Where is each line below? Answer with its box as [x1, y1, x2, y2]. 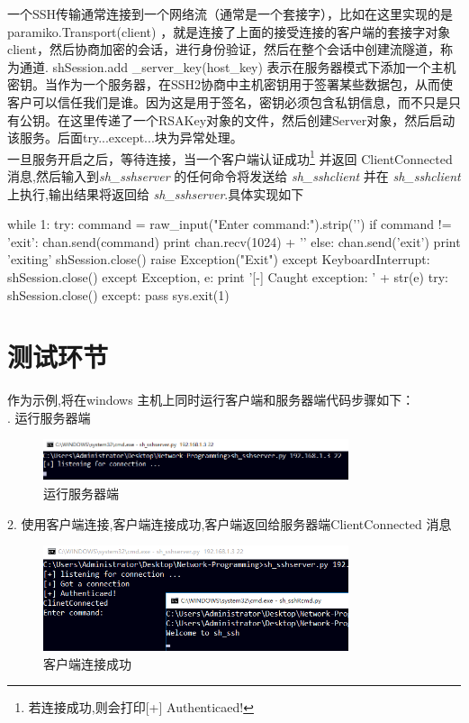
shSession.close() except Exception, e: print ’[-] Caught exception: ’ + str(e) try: [7, 267, 448, 286]
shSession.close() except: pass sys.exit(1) [7, 285, 230, 304]
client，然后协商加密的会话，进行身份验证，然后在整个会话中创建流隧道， [7, 40, 441, 59]
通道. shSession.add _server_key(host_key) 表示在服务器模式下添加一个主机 [19, 57, 456, 76]
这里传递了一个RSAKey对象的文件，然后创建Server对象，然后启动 [69, 110, 455, 129]
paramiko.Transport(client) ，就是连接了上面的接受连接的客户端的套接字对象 [7, 22, 451, 41]
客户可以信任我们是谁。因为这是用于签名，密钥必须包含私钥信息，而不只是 [7, 92, 448, 111]
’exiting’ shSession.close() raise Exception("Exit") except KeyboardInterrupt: [7, 250, 430, 269]
